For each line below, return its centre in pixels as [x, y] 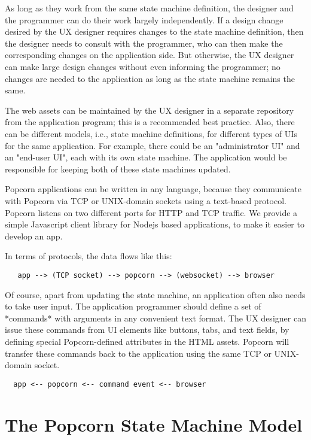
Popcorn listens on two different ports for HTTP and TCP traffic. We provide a [151, 212]
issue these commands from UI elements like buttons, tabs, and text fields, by [147, 330]
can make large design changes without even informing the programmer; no [143, 66]
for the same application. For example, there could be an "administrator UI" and [153, 145]
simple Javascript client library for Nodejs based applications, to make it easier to [155, 224]
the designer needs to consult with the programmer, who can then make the [144, 43]
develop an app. [34, 236]
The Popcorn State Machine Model [154, 424]
